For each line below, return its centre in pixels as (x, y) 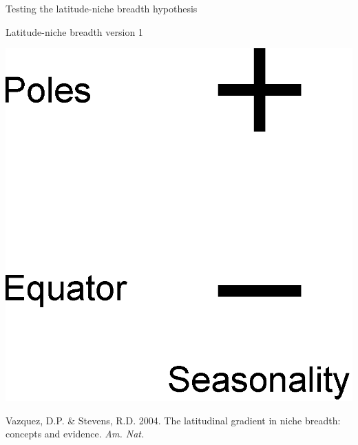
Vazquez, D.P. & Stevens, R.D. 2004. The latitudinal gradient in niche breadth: (173, 420)
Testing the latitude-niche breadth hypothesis (102, 8)
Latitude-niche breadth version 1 (74, 31)
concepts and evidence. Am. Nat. (75, 434)
